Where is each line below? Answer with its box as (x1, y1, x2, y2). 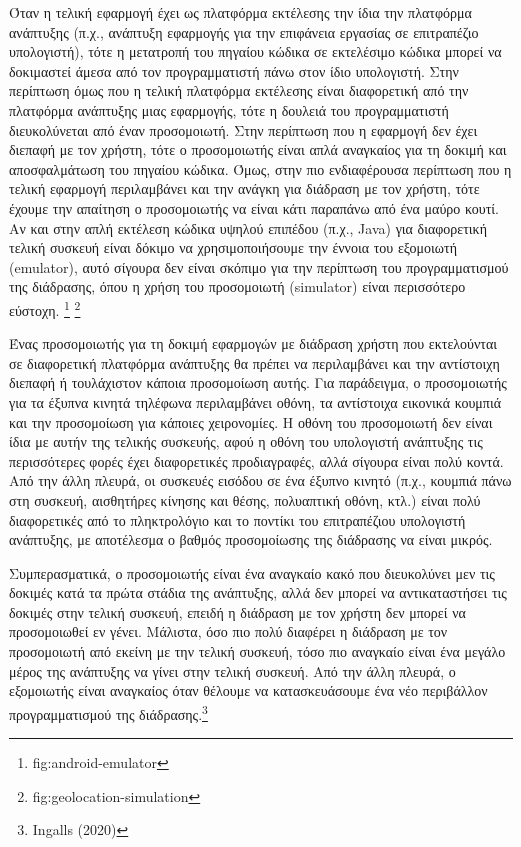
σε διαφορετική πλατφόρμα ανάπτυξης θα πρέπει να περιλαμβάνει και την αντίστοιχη (9, 352, 500, 373)
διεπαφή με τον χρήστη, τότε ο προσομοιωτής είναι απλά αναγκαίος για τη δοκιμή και (9, 139, 507, 160)
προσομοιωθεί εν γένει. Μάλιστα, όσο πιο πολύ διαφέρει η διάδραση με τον (9, 621, 448, 642)
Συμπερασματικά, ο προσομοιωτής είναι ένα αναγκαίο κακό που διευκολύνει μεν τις (9, 562, 495, 583)
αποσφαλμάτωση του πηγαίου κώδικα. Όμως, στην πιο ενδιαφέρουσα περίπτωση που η (9, 158, 512, 179)
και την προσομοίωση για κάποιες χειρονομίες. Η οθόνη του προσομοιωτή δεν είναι (9, 411, 493, 432)
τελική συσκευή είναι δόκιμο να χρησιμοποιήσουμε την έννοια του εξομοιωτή (9, 237, 457, 258)
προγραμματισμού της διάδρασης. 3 (9, 700, 208, 724)
